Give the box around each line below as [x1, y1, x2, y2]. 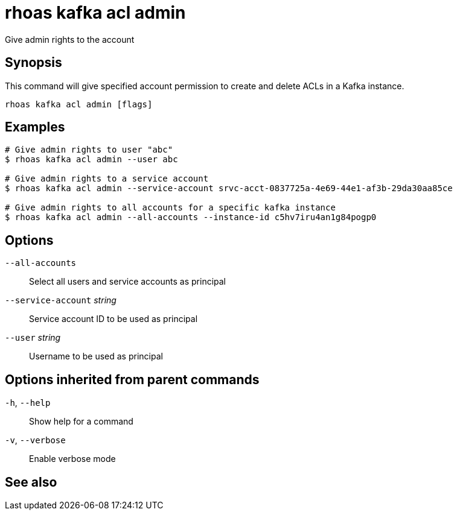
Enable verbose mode [29, 453, 116, 464]
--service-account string [5, 295, 117, 306]
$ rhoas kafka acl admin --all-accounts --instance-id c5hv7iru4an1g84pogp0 [5, 212, 377, 223]
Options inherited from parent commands [5, 371, 260, 387]
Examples [5, 119, 65, 135]
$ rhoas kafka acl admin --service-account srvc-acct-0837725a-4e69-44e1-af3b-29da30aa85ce [5, 183, 453, 194]
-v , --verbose [5, 435, 66, 446]
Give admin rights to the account [5, 34, 135, 45]
